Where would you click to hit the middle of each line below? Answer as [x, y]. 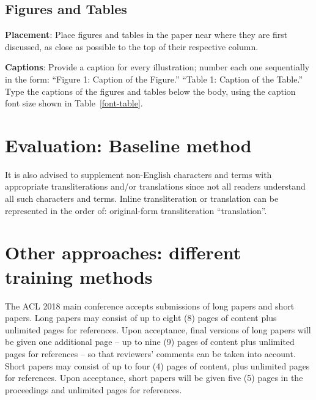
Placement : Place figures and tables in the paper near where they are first [146, 35]
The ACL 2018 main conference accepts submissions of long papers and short [150, 306]
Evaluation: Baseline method [128, 145]
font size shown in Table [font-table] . [74, 103]
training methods [79, 276]
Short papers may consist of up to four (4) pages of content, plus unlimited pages [157, 365]
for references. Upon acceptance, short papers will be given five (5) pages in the [154, 378]
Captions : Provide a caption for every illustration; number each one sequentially [157, 67]
